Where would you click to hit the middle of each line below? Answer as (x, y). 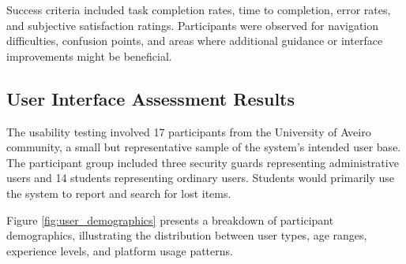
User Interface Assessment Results (151, 98)
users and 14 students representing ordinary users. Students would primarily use (201, 178)
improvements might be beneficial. (89, 56)
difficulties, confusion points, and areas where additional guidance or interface (195, 41)
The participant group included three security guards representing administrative (203, 162)
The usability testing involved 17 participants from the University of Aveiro (189, 131)
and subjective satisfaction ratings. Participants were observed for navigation (193, 25)
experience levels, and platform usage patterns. (120, 250)
